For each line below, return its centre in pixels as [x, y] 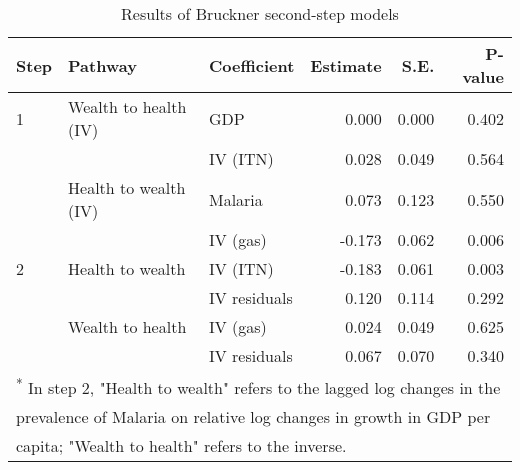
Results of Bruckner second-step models [260, 13]
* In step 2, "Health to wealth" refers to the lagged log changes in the [258, 386]
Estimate [346, 65]
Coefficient [251, 65]
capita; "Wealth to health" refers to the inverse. [181, 446]
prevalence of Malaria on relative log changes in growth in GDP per [253, 417]
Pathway [102, 65]
